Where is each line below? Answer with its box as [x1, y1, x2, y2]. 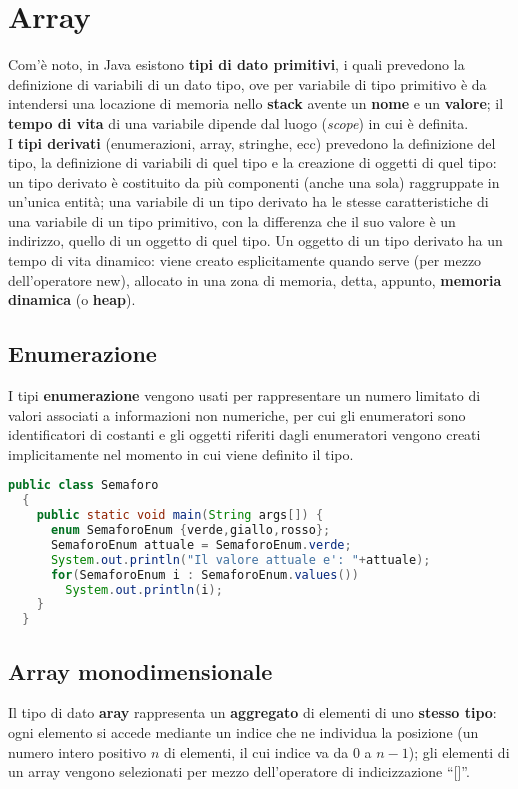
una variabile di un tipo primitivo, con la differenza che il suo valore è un [8, 210, 456, 231]
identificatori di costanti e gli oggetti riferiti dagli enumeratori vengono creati [8, 424, 481, 445]
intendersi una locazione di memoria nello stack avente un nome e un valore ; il [8, 93, 504, 114]
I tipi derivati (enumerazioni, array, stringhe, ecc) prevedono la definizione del [8, 132, 496, 153]
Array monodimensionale [8, 655, 273, 686]
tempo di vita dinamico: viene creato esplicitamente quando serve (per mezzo [8, 250, 482, 271]
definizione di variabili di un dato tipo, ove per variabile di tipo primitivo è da [8, 73, 487, 94]
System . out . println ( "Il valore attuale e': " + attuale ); [50, 552, 431, 567]
